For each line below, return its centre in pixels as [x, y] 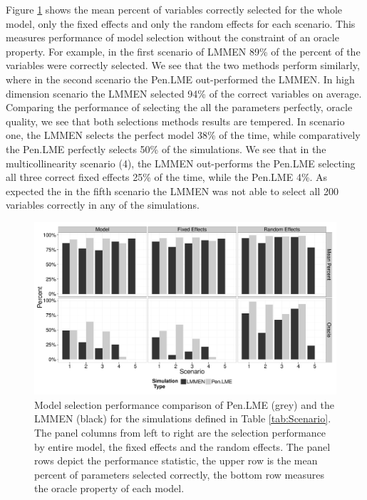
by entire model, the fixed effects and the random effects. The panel [182, 446]
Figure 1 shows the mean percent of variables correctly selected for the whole [174, 9]
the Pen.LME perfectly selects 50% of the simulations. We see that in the [166, 149]
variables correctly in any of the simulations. [103, 205]
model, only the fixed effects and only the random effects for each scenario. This [181, 23]
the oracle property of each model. [109, 488]
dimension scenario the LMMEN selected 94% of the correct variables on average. [184, 93]
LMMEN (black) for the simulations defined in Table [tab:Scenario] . [183, 418]
